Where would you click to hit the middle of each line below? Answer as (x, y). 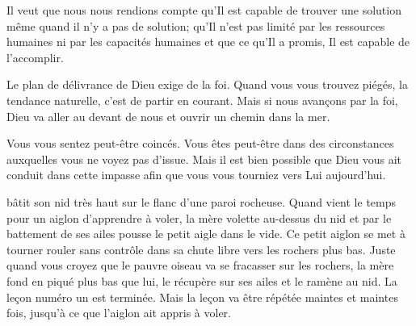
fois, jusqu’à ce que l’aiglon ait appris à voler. (119, 313)
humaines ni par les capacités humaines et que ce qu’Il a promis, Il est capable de (208, 42)
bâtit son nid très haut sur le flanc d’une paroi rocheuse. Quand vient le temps (202, 201)
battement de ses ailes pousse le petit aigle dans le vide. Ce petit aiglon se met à (206, 234)
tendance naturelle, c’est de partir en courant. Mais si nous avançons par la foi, (202, 100)
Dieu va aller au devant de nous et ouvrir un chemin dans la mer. (168, 116)
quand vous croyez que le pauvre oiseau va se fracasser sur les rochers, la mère (200, 265)
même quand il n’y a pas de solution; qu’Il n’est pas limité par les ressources (196, 25)
